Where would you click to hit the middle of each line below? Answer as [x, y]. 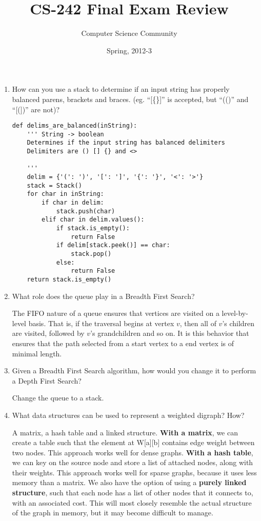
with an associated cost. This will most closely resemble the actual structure [132, 502]
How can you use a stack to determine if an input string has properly [121, 89]
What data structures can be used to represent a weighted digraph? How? [128, 415]
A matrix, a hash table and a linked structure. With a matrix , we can [125, 432]
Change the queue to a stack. [58, 398]
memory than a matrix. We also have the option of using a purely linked [129, 482]
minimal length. [37, 353]
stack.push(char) [86, 211]
